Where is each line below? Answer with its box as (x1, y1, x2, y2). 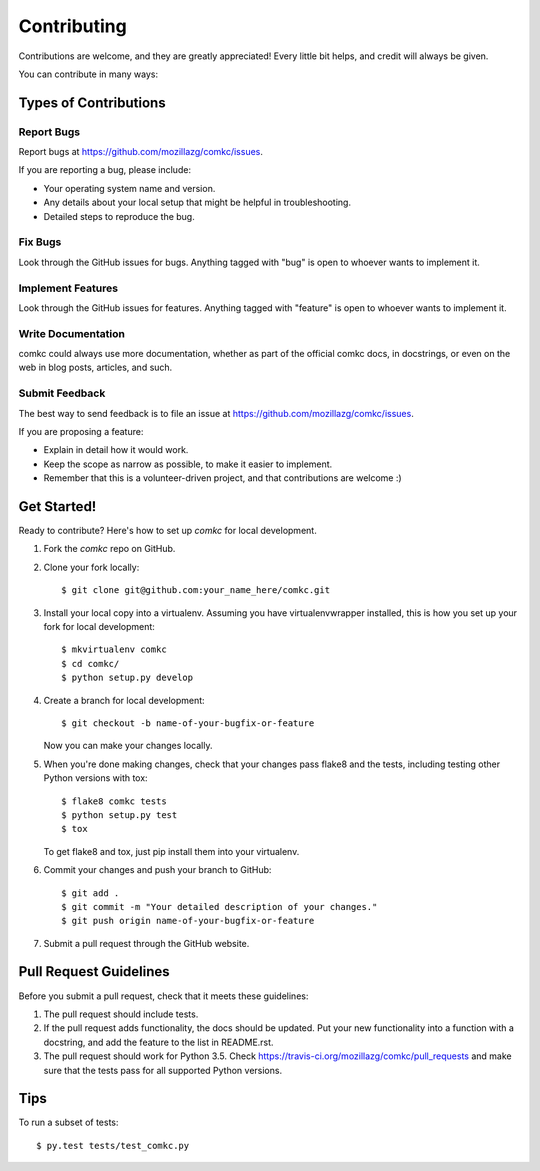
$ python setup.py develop (61, 672, 194, 684)
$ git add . (61, 887, 120, 899)
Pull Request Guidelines (18, 963, 170, 980)
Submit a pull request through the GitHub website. (43, 937, 250, 949)
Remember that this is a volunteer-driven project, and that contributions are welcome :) (43, 472, 402, 484)
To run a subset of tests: (18, 1116, 119, 1129)
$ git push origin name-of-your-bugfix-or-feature (61, 915, 315, 927)
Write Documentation (18, 326, 125, 340)
